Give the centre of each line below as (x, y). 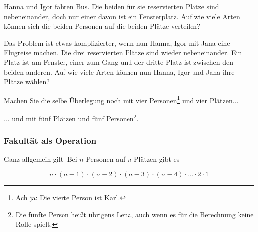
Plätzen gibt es (157, 159)
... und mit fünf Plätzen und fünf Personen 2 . (71, 118)
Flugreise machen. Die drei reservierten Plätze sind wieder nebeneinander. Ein (123, 52)
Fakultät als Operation (50, 141)
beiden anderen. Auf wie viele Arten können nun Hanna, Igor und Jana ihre (119, 72)
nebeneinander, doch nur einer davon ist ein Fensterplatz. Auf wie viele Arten (122, 16)
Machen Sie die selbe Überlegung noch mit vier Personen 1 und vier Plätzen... (121, 99)
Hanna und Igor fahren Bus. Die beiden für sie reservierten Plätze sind (112, 6)
